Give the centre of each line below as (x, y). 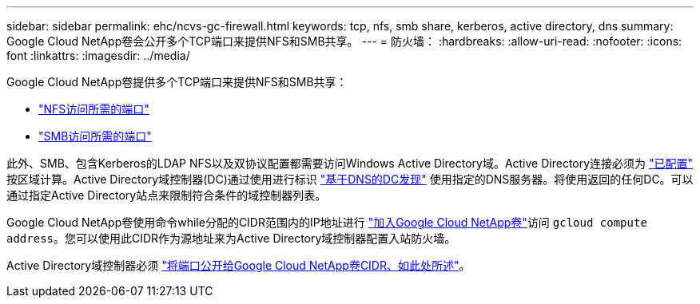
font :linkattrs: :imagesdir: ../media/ (98, 55)
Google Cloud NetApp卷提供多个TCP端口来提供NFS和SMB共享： (177, 82)
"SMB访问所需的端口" (95, 136)
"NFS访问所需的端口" (94, 109)
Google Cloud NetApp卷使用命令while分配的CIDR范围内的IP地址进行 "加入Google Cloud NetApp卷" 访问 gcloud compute (327, 222)
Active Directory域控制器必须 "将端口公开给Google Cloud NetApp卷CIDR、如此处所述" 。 (239, 265)
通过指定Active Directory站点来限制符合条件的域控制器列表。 (167, 195)
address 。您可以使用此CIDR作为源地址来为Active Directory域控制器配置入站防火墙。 (231, 238)
